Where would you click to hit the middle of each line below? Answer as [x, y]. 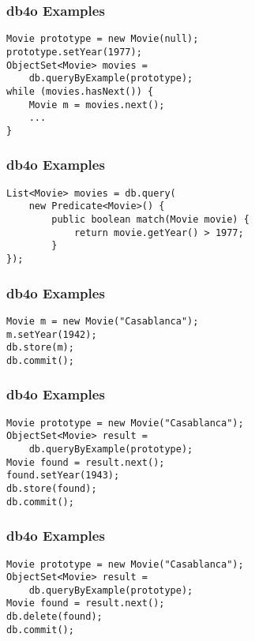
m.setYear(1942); [52, 334]
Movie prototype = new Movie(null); [103, 39]
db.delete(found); [54, 617]
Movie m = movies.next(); [97, 105]
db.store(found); [52, 488]
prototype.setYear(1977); [74, 52]
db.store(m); [40, 348]
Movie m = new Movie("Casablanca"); [103, 321]
